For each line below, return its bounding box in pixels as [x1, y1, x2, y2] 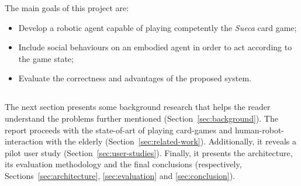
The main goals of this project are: [5, 2, 129, 13]
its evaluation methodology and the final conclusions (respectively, [5, 158, 242, 170]
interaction [5, 135, 43, 147]
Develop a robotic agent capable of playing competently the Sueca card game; [18, 21, 297, 33]
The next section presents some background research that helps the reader [5, 101, 271, 113]
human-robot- [234, 123, 285, 136]
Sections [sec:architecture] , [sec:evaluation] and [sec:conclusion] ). [5, 169, 236, 181]
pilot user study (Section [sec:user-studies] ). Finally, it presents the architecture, [5, 146, 293, 159]
